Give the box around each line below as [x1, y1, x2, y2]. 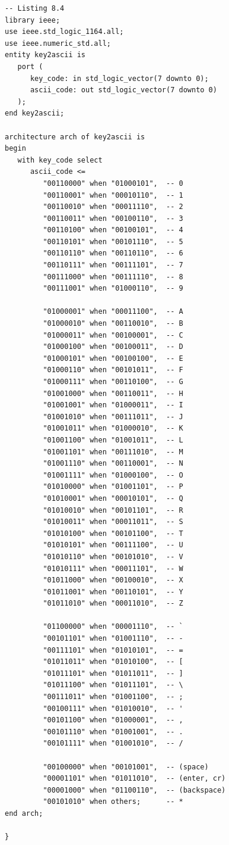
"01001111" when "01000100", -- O [43, 470, 183, 479]
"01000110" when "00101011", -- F [43, 366, 183, 375]
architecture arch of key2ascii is [5, 132, 145, 141]
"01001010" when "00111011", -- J [43, 412, 183, 421]
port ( [17, 62, 43, 71]
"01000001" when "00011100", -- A [43, 307, 183, 316]
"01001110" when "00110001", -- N [43, 459, 183, 468]
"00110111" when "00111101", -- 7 [43, 261, 183, 270]
